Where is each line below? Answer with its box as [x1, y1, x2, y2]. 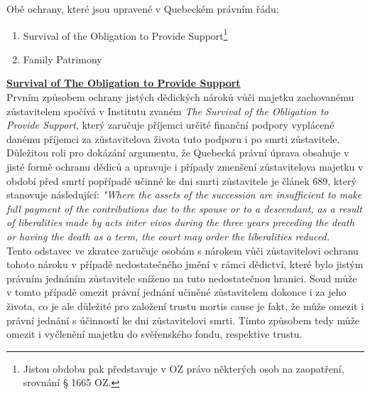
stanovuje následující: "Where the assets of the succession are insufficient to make [6, 187, 362, 202]
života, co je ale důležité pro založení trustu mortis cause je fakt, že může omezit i [6, 298, 364, 313]
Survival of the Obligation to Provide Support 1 [23, 26, 228, 43]
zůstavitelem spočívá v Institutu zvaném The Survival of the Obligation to [6, 103, 329, 118]
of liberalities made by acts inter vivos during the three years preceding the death [6, 215, 354, 230]
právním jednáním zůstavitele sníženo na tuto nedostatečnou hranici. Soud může [6, 270, 357, 285]
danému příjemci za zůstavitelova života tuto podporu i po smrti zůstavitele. [6, 131, 340, 146]
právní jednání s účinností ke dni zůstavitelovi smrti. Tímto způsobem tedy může [6, 312, 360, 327]
